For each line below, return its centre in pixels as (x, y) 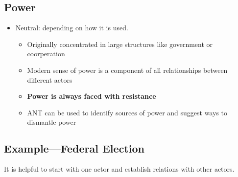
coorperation (46, 54)
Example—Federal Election (74, 148)
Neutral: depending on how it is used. (72, 28)
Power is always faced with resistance (92, 96)
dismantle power (52, 122)
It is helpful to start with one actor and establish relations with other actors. (119, 169)
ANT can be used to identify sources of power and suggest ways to (127, 112)
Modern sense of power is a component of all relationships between (127, 70)
